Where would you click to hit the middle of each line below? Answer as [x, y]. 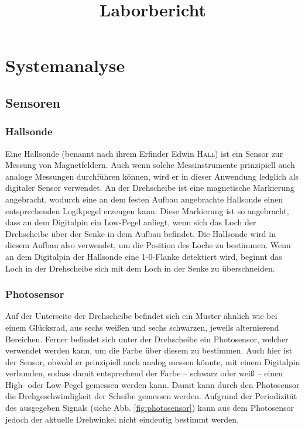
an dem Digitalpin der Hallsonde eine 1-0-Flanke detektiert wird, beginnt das [144, 256]
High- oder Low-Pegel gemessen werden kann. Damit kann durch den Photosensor [152, 384]
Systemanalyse [65, 65]
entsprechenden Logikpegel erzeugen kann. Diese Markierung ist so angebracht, [147, 210]
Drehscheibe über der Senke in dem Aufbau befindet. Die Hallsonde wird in [140, 233]
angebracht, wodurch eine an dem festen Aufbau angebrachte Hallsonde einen [144, 199]
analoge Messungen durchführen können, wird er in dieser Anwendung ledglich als [152, 176]
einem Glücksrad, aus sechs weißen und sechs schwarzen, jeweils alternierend [142, 327]
